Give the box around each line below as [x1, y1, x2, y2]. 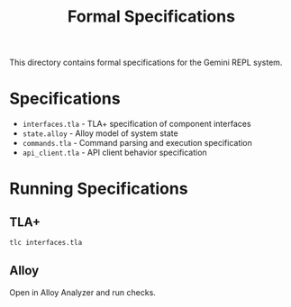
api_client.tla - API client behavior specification [22, 147, 207, 158]
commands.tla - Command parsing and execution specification [22, 138, 252, 149]
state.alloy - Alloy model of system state [22, 128, 178, 139]
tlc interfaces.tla [9, 239, 83, 248]
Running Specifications [9, 178, 188, 199]
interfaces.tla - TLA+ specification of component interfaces [22, 119, 251, 130]
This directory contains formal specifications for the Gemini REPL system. [9, 57, 283, 68]
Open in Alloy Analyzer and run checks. [9, 286, 156, 298]
